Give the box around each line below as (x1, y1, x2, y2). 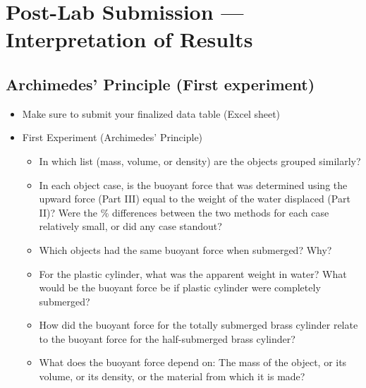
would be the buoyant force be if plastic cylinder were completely (39, 280, 321, 295)
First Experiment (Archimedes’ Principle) (22, 130, 203, 145)
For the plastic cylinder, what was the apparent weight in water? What (39, 266, 347, 281)
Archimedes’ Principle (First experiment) (6, 73, 315, 95)
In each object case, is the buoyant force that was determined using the (39, 177, 348, 192)
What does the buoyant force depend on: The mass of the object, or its (39, 355, 347, 370)
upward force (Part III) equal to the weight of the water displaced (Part (39, 191, 350, 206)
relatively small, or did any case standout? (39, 219, 222, 234)
